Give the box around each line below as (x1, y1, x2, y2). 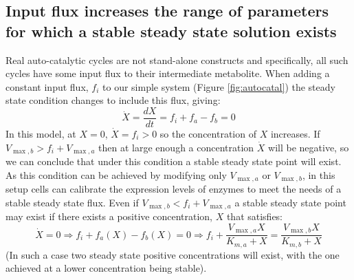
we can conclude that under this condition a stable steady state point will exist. (5, 154, 342, 169)
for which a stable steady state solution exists (5, 20, 337, 41)
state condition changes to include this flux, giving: (5, 93, 221, 107)
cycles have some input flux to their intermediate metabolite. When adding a (5, 66, 330, 80)
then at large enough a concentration (98, 140, 254, 154)
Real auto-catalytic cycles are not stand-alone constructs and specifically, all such (5, 52, 349, 67)
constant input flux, (5, 79, 89, 94)
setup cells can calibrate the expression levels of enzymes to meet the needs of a (5, 182, 342, 196)
